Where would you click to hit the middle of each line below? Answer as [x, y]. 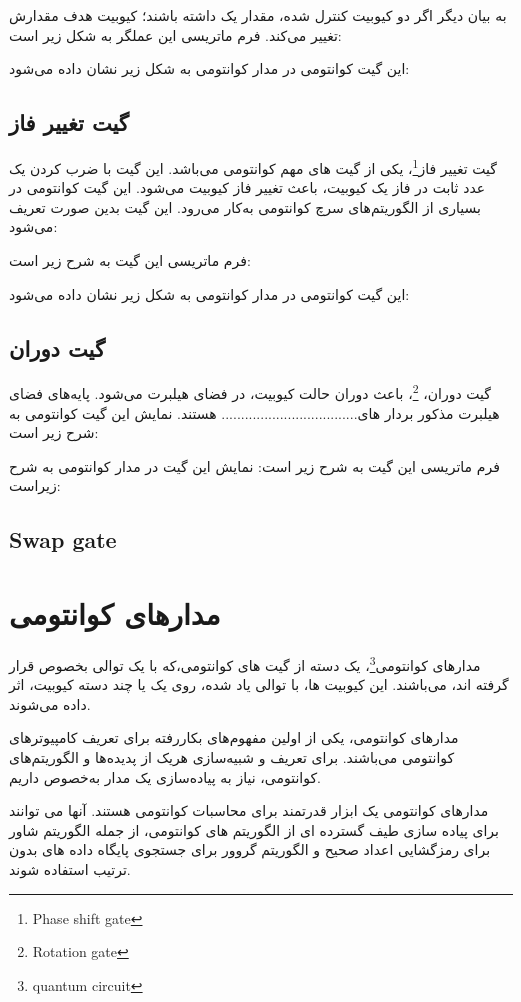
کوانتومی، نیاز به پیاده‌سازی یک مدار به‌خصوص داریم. [165, 776]
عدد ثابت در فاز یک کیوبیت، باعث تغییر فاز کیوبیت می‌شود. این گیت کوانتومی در [247, 187]
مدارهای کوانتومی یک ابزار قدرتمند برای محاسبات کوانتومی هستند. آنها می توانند [249, 810]
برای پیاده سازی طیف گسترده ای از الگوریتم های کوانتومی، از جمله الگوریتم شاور [254, 829]
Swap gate [63, 539]
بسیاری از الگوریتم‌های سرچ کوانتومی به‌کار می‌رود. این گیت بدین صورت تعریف [245, 206]
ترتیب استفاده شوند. [70, 868]
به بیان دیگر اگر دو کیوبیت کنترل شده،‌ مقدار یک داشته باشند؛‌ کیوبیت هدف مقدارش [258, 15]
